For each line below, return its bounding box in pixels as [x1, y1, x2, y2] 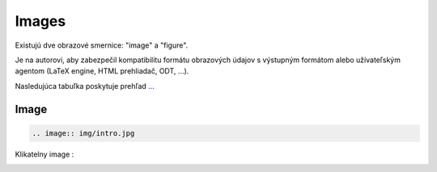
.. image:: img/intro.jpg [32, 128, 135, 137]
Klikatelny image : [15, 149, 74, 159]
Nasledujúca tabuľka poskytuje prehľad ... [15, 81, 155, 90]
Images [15, 12, 66, 30]
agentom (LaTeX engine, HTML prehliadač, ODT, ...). [15, 66, 189, 76]
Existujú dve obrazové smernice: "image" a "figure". [15, 40, 189, 50]
